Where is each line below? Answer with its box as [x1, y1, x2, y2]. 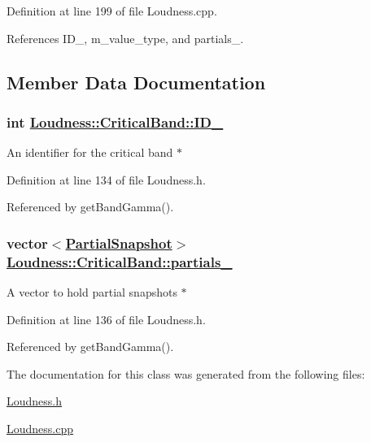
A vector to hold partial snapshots [7, 284, 177, 301]
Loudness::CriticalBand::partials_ [7, 251, 233, 271]
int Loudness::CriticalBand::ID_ [7, 111, 224, 132]
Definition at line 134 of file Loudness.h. [7, 171, 206, 188]
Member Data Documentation [7, 69, 266, 94]
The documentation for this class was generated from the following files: [7, 365, 365, 382]
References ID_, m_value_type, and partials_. [7, 29, 244, 46]
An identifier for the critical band [7, 144, 173, 161]
